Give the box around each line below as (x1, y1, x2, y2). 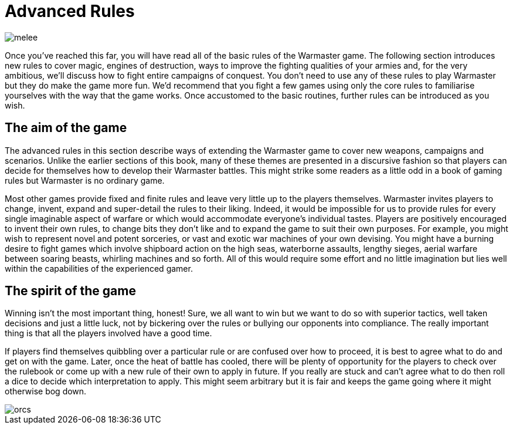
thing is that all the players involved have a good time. (5, 328, 212, 339)
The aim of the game (5, 120, 127, 136)
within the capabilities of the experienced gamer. (5, 263, 193, 273)
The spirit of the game (5, 283, 136, 299)
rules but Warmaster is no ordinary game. (5, 175, 165, 185)
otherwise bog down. (5, 386, 87, 397)
